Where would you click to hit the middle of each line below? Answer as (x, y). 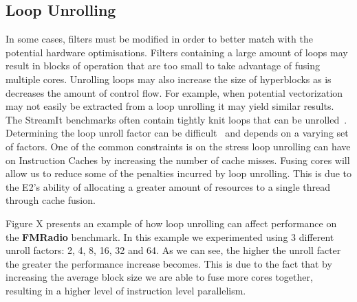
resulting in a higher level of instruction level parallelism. (126, 290)
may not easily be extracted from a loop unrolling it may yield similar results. (170, 106)
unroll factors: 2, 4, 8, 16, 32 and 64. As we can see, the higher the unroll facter (173, 250)
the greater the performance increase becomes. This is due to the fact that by (169, 263)
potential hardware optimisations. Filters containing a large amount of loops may (177, 52)
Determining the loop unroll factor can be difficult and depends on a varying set (177, 133)
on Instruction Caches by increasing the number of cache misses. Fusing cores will (178, 160)
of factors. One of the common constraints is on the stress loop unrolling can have (178, 146)
